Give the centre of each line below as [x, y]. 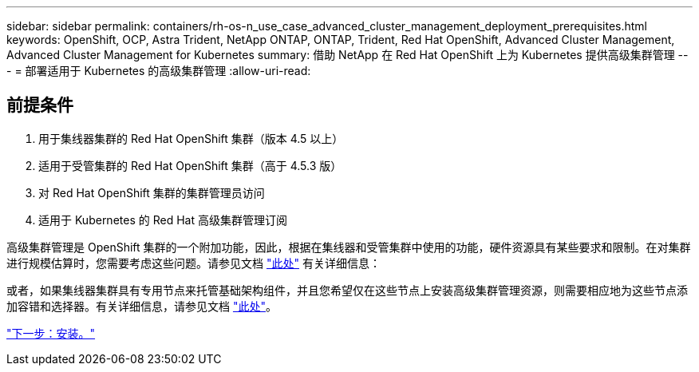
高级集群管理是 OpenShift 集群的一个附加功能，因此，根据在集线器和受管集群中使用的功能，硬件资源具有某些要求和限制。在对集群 [349, 247]
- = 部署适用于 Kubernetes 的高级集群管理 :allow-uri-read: [159, 71]
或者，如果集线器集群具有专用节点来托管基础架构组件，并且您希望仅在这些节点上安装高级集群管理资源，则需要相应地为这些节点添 [347, 290]
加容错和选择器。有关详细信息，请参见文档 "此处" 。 [142, 306]
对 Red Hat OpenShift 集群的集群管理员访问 [152, 192]
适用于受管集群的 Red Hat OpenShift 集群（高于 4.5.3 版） [190, 165]
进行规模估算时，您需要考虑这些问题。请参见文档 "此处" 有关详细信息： [194, 263]
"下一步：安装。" [51, 333]
